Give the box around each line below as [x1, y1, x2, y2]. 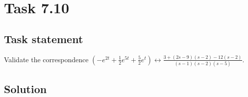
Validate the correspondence [4, 54, 89, 64]
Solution [4, 81, 47, 96]
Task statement [4, 31, 83, 46]
